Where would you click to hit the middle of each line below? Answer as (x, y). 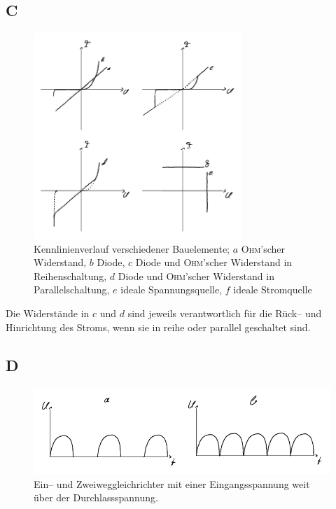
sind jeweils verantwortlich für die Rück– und (225, 313)
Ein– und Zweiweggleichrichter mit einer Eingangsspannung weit (172, 483)
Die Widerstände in (48, 313)
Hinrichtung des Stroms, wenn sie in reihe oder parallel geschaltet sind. (158, 327)
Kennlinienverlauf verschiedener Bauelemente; (132, 248)
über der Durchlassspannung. (96, 497)
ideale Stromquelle (273, 290)
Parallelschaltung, (72, 290)
